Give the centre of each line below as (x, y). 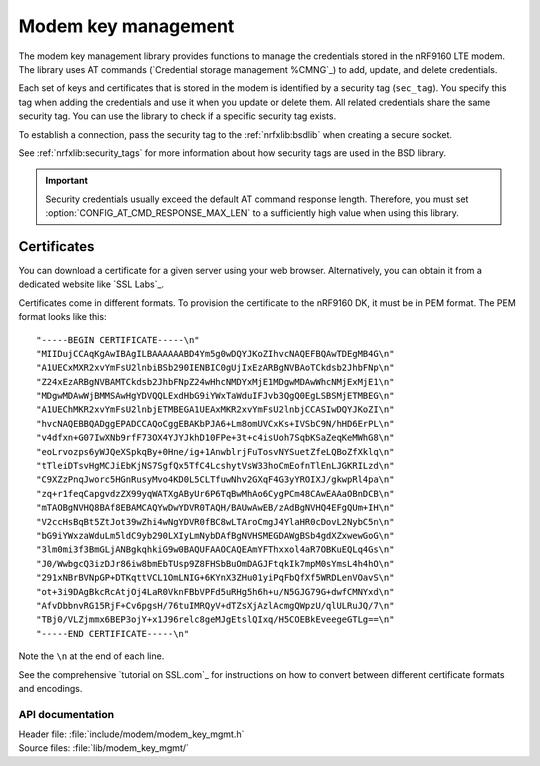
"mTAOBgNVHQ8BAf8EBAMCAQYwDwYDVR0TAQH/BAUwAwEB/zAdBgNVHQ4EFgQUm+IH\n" (215, 508)
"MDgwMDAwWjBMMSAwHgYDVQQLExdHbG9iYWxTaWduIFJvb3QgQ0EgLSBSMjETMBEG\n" (215, 396)
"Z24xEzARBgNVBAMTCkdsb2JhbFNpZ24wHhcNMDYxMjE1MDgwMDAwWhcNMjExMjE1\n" (215, 381)
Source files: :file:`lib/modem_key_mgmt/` (104, 748)
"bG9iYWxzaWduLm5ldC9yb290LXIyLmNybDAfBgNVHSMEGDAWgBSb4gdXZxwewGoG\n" (215, 535)
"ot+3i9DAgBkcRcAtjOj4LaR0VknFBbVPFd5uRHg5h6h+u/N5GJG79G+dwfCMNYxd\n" (215, 591)
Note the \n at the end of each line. (91, 656)
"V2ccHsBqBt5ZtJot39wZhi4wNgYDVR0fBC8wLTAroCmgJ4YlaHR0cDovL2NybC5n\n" (215, 521)
